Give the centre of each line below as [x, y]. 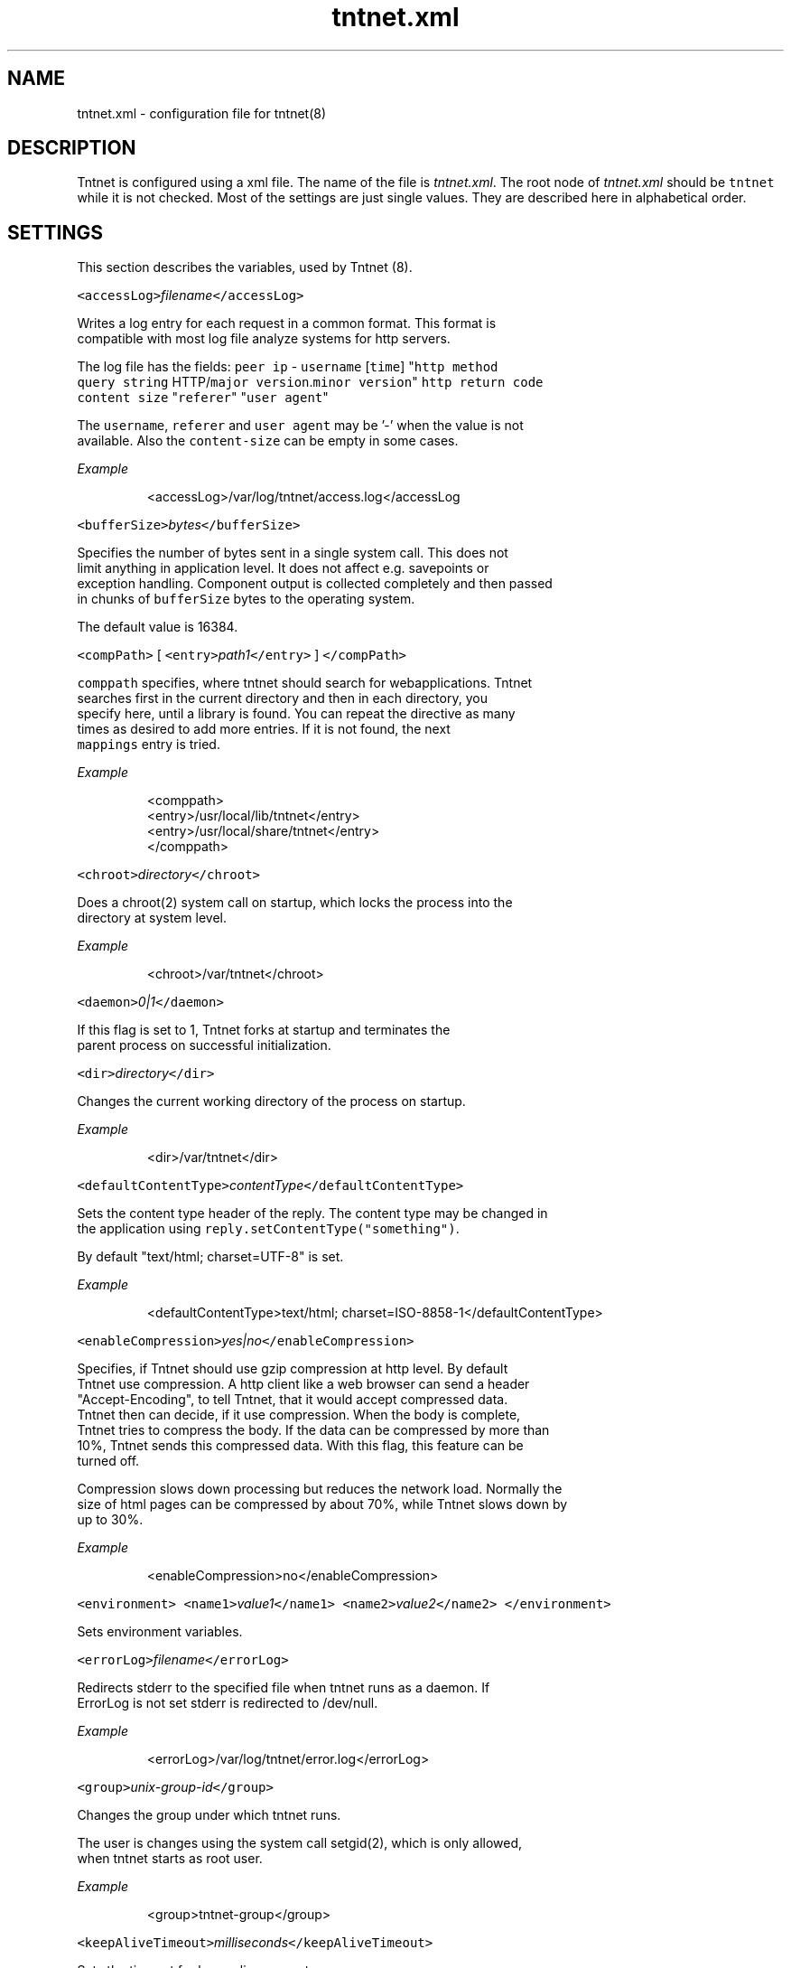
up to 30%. [110, 1520]
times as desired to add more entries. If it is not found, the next [264, 729]
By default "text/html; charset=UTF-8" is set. [210, 1257]
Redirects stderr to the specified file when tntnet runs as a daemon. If [284, 1688]
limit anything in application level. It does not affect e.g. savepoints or [283, 568]
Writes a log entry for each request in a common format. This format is [287, 323]
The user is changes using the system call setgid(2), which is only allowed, [300, 1843]
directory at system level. [152, 918]
